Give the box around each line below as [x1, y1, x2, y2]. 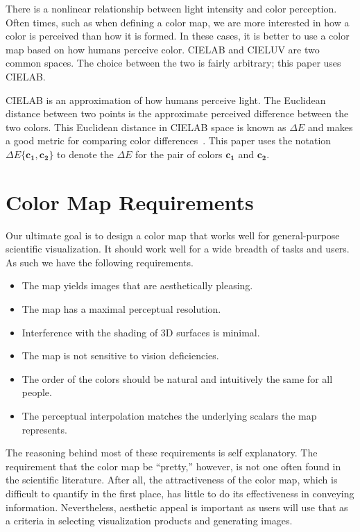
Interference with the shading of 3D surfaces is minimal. [22, 325, 260, 339]
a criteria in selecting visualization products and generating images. [6, 513, 293, 528]
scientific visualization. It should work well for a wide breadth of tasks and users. [6, 241, 350, 256]
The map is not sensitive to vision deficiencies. [22, 348, 219, 363]
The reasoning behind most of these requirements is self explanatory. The [6, 445, 318, 460]
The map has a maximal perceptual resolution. [22, 302, 221, 316]
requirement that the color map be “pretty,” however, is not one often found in [6, 458, 341, 473]
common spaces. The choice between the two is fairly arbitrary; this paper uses [6, 55, 341, 70]
